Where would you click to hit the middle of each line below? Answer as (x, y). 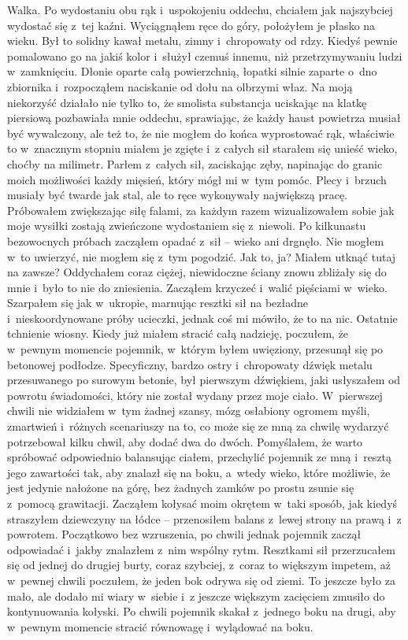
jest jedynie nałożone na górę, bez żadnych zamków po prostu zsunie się (181, 488)
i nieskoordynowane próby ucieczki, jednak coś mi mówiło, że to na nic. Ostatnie (202, 318)
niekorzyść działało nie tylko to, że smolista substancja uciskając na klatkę (187, 102)
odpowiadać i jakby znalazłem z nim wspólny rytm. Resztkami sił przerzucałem (201, 549)
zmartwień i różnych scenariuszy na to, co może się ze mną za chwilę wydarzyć (198, 426)
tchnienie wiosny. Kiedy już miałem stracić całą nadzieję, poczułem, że (178, 333)
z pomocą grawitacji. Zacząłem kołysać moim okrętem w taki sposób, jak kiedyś (202, 503)
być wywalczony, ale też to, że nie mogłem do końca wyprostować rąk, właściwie (201, 133)
